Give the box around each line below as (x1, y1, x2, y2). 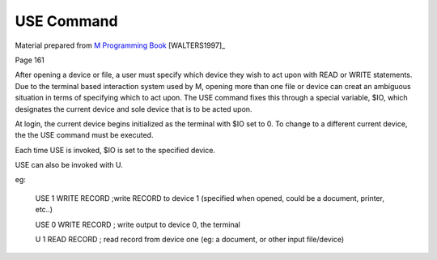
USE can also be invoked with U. (15, 160, 123, 170)
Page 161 (15, 55, 45, 65)
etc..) (35, 205, 53, 215)
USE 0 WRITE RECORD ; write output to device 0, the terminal (35, 220, 240, 229)
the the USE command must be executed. (15, 130, 154, 140)
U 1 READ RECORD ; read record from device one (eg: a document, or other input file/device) (35, 235, 345, 245)
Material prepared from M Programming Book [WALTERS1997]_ (15, 40, 226, 50)
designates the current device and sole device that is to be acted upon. (15, 104, 252, 113)
